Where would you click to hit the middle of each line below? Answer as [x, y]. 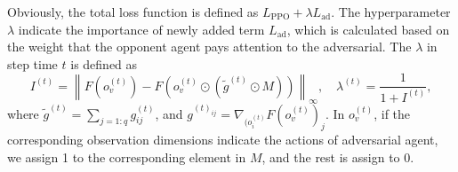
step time [32, 63]
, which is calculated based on [368, 29]
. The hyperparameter [391, 12]
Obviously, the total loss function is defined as [133, 12]
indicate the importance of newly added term [141, 29]
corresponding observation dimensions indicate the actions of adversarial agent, [223, 140]
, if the [392, 113]
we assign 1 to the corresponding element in [127, 157]
